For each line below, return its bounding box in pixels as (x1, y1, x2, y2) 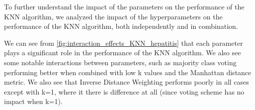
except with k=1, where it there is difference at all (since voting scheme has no (4, 86, 245, 97)
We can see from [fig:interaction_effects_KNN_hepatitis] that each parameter (4, 37, 243, 48)
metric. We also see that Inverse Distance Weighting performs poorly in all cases (4, 77, 249, 87)
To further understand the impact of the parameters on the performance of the (4, 1, 245, 11)
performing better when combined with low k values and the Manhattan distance (4, 67, 252, 77)
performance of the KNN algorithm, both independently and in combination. (4, 21, 238, 31)
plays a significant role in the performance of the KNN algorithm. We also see (4, 47, 241, 58)
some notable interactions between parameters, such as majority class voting (4, 57, 237, 67)
